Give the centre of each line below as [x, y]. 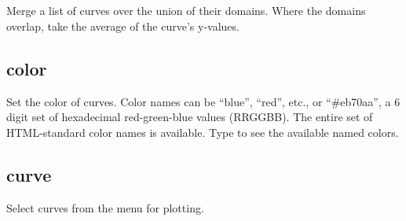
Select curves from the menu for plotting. [105, 207]
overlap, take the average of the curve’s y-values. [123, 26]
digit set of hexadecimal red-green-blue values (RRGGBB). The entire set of [190, 117]
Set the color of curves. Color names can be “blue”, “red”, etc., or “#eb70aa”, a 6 [203, 101]
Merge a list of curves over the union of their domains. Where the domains [186, 11]
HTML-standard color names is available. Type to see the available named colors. [203, 132]
